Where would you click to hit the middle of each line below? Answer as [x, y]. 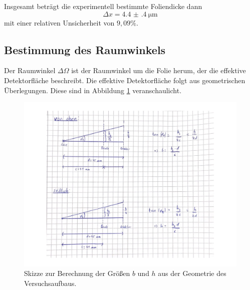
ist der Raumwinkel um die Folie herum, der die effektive [159, 70]
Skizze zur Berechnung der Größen [77, 273]
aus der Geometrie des [192, 273]
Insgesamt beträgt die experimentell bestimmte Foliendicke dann [103, 6]
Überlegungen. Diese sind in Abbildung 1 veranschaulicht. [93, 90]
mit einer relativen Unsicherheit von [59, 22]
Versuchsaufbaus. [50, 283]
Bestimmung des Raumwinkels [85, 49]
